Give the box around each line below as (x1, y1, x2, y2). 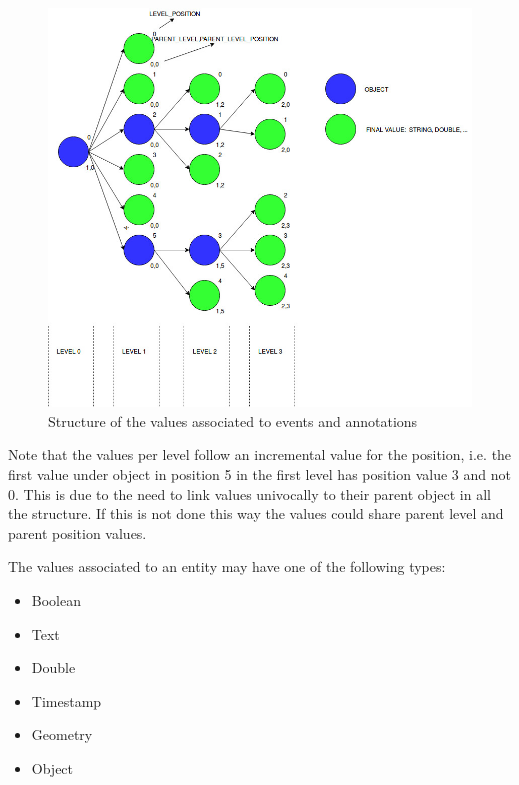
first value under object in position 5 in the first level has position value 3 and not (8, 464, 511, 485)
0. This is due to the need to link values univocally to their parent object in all (8, 483, 491, 504)
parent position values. (8, 522, 147, 543)
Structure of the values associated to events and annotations (48, 410, 418, 431)
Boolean (31, 590, 81, 611)
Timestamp (31, 690, 102, 711)
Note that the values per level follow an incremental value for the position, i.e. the (8, 444, 512, 465)
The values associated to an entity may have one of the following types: (8, 556, 446, 577)
